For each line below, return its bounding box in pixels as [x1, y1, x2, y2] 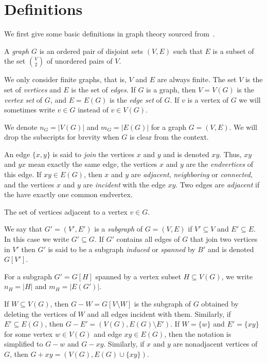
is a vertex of [187, 94, 228, 105]
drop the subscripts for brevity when [4, 131, 119, 142]
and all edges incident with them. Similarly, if [87, 308, 231, 319]
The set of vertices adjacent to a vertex [4, 206, 128, 217]
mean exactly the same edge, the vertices [28, 159, 157, 169]
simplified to [4, 338, 43, 349]
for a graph [151, 121, 186, 132]
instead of [78, 104, 109, 115]
